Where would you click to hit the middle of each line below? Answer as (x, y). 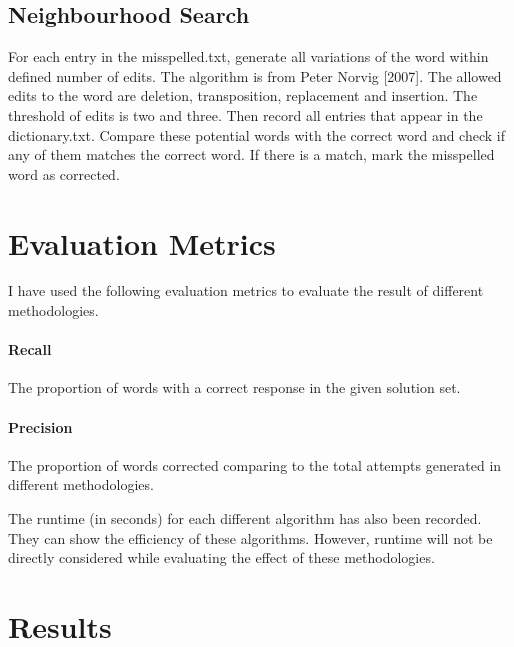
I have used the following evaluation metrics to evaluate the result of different (246, 290)
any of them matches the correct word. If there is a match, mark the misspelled (251, 154)
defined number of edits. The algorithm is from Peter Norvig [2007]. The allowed (255, 75)
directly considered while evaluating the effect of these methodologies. (221, 557)
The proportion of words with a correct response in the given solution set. (234, 387)
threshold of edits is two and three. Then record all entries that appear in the (245, 114)
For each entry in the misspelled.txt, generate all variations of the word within (248, 56)
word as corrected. (64, 173)
